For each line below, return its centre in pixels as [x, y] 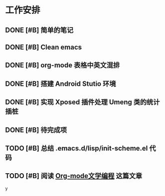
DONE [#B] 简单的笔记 [39, 30]
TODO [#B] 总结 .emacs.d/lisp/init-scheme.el [77, 148]
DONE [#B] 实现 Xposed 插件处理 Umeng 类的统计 [82, 102]
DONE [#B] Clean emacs [44, 47]
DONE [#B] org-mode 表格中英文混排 [63, 65]
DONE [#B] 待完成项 [36, 130]
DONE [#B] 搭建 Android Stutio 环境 [61, 84]
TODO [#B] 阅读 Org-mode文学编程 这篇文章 [74, 176]
